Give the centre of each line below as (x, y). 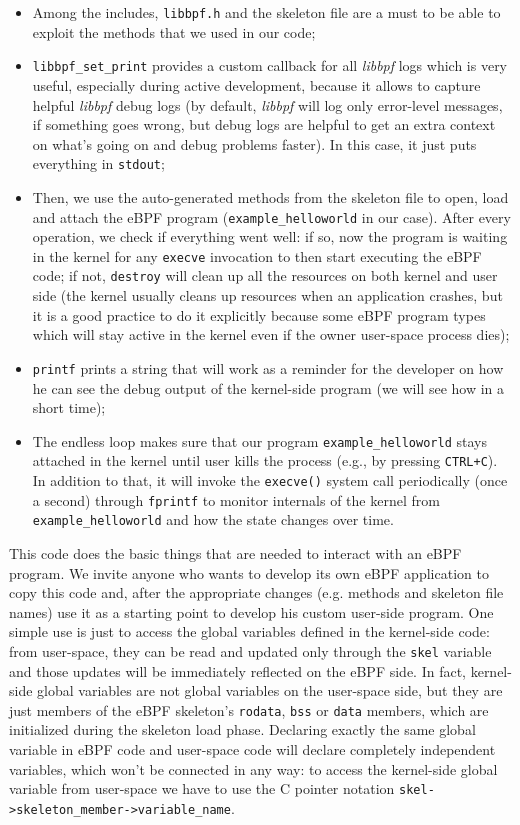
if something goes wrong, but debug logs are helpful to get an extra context (264, 124)
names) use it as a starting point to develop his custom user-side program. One (251, 611)
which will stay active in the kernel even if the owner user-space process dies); (271, 334)
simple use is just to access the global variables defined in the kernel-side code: (249, 631)
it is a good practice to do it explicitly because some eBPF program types (259, 314)
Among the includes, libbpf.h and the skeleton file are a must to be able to (266, 12)
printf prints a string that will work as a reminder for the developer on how (268, 367)
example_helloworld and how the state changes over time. (213, 519)
